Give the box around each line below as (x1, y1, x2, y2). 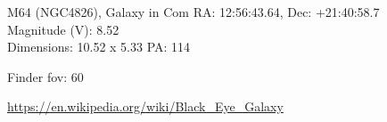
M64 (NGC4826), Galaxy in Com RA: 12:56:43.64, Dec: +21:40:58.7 (7, 3, 380, 20)
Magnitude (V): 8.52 (7, 20, 119, 38)
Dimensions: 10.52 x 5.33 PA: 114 (7, 37, 191, 56)
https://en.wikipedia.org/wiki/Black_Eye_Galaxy (7, 97, 284, 116)
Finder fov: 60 (7, 67, 84, 85)
